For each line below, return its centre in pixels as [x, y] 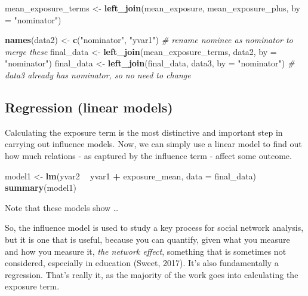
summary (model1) [41, 187]
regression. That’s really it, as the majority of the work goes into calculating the [152, 274]
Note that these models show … [62, 207]
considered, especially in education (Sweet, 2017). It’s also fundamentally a [142, 263]
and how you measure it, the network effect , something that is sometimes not [146, 251]
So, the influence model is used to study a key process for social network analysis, [154, 228]
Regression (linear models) [89, 107]
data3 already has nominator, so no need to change [98, 74]
